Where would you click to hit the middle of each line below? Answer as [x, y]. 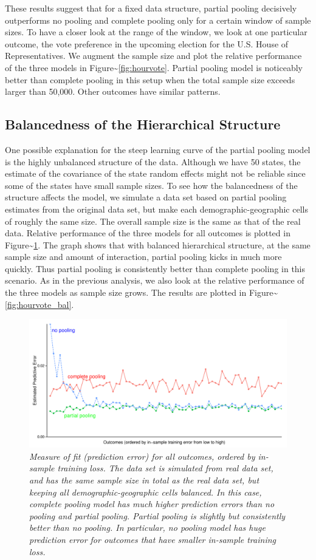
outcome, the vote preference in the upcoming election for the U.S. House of [147, 43]
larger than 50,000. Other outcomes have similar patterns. [113, 91]
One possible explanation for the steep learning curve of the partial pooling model [158, 149]
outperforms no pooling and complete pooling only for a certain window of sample [158, 20]
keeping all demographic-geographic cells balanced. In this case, [146, 492]
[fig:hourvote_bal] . [39, 304]
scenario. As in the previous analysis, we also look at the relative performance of [155, 280]
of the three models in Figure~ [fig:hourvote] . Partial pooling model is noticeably [154, 67]
